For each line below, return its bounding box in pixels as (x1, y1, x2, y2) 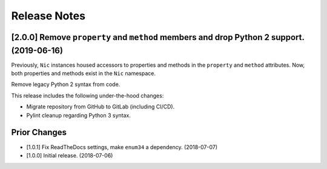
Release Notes (11, 9, 86, 22)
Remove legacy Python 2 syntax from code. (11, 81, 121, 88)
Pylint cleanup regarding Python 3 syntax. (26, 111, 131, 119)
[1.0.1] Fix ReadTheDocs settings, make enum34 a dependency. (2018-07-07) (26, 143, 218, 151)
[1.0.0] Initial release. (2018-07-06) (26, 151, 113, 159)
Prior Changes (11, 127, 67, 138)
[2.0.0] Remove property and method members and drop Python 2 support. (11, 32, 305, 42)
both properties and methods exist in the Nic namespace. (11, 70, 156, 77)
